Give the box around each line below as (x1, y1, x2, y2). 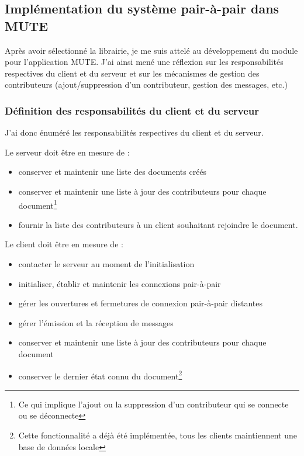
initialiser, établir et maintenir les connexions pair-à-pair (18, 277, 221, 289)
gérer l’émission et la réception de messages (18, 316, 174, 329)
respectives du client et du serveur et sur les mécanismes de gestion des (5, 67, 260, 79)
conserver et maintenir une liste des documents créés (18, 165, 207, 178)
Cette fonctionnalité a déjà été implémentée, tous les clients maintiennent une (18, 429, 297, 441)
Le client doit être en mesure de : (5, 238, 123, 250)
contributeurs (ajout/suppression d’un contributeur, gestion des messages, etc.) (5, 78, 288, 91)
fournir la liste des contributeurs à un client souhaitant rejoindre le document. (18, 218, 298, 230)
